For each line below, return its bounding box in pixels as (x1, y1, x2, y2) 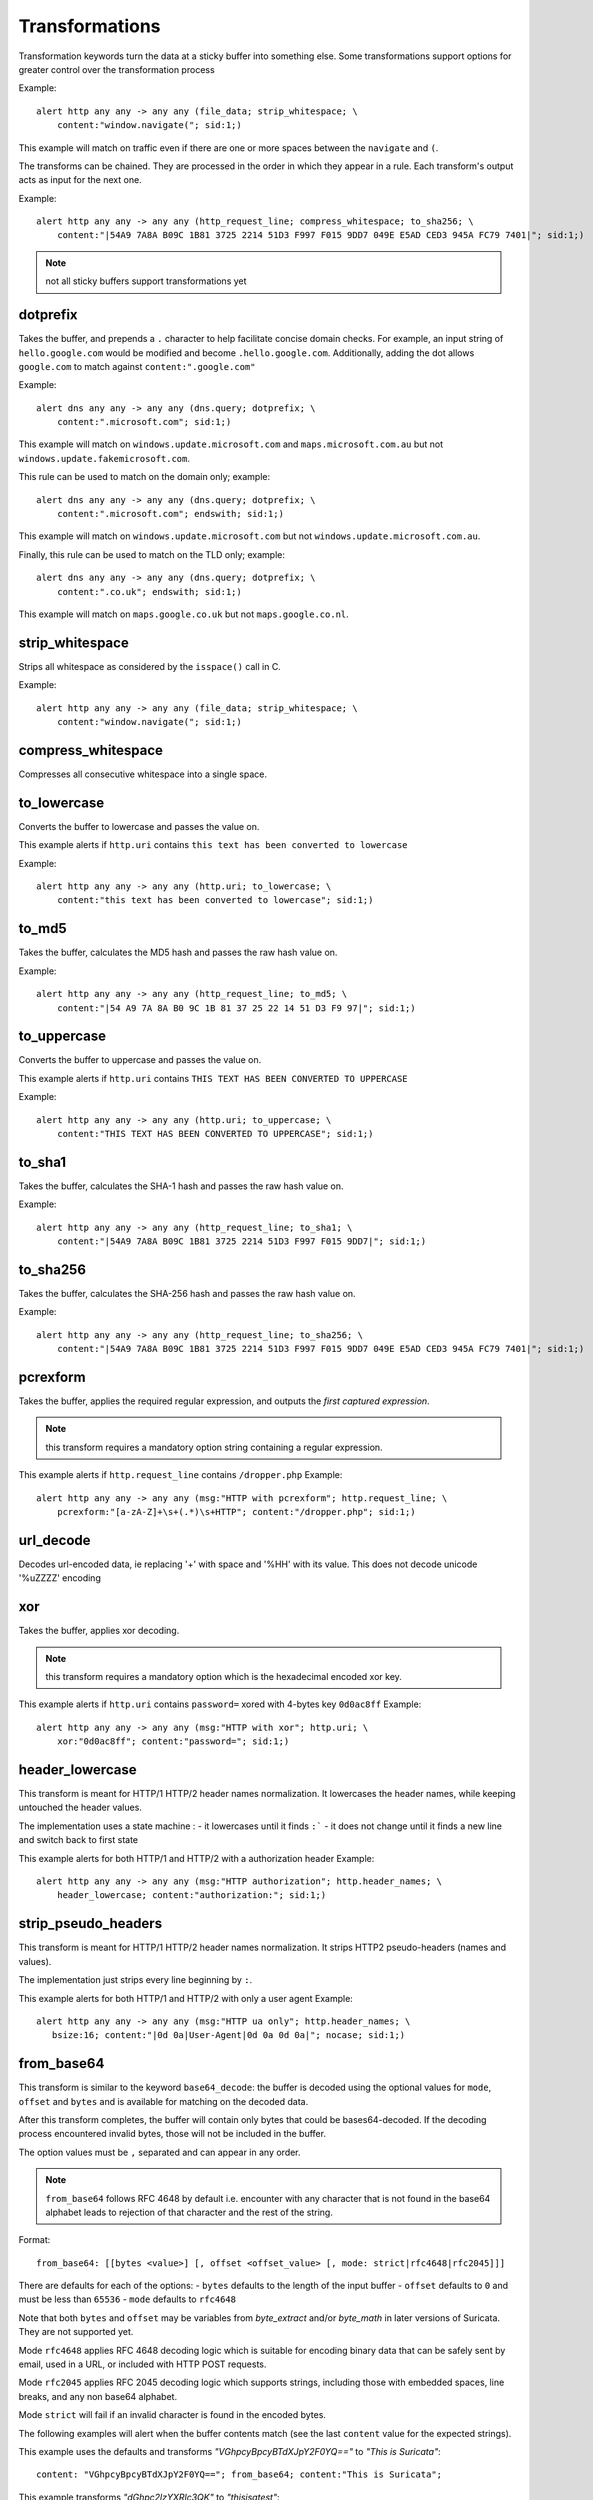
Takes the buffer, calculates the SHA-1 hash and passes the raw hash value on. (18, 1180, 344, 1192)
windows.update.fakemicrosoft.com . (18, 452, 190, 464)
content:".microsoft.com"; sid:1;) (56, 416, 232, 428)
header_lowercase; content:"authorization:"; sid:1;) (56, 1890, 327, 1901)
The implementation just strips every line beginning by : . (18, 1974, 253, 1986)
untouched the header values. (18, 1801, 142, 1814)
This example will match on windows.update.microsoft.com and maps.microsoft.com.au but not (18, 438, 444, 450)
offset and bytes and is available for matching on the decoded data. (18, 2095, 309, 2107)
